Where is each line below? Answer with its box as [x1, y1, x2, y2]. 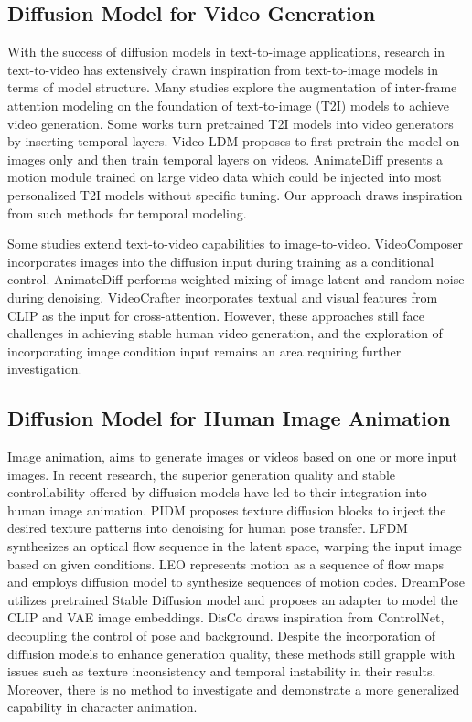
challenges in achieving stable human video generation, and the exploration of [7, 324, 443, 343]
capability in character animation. [7, 697, 198, 717]
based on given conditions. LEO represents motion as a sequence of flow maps [7, 554, 444, 573]
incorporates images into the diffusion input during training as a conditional [7, 251, 434, 271]
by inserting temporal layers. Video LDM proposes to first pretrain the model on [7, 132, 460, 151]
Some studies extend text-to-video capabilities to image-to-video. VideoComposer [7, 234, 464, 253]
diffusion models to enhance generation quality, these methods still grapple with [7, 643, 456, 663]
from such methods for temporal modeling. [7, 203, 247, 222]
